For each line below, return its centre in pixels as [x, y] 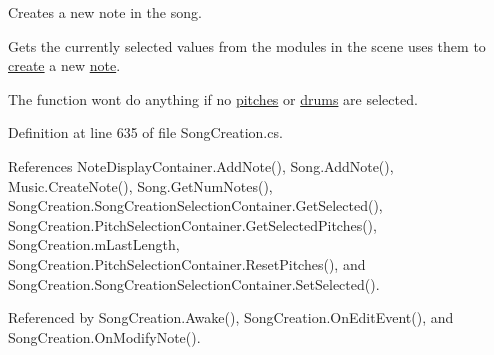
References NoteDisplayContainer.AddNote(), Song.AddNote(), [201, 165]
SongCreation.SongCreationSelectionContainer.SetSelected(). [194, 283]
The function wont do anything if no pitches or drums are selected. [213, 98]
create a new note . [64, 65]
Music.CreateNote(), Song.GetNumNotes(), [140, 185]
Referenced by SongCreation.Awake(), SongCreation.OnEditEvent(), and [231, 317]
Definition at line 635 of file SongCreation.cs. [145, 132]
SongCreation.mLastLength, [94, 244]
